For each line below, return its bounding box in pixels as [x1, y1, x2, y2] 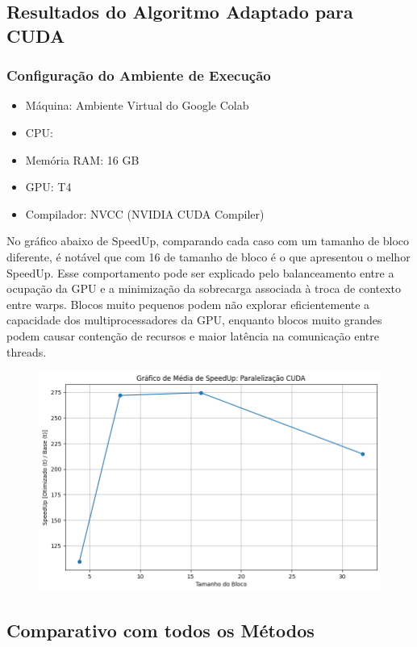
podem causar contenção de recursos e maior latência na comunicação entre [6, 327, 379, 344]
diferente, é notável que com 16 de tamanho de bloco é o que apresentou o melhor [6, 248, 411, 265]
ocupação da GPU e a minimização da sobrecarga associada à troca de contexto [6, 280, 402, 297]
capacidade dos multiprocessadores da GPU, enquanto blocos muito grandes [6, 311, 382, 328]
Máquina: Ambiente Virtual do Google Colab [25, 97, 249, 114]
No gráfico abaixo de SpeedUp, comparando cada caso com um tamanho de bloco [6, 232, 410, 249]
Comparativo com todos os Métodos [6, 618, 315, 643]
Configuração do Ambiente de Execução [6, 65, 271, 86]
